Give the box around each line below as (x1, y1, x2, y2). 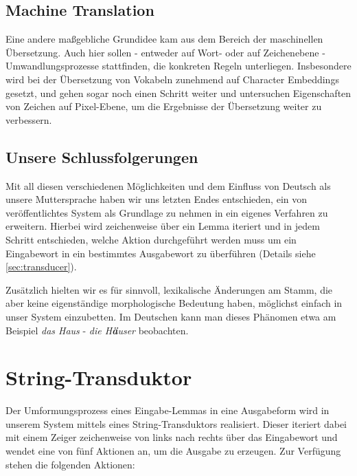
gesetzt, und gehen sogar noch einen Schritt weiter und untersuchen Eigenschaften (5, 85, 352, 100)
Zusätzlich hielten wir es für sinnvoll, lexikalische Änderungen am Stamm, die (5, 282, 333, 296)
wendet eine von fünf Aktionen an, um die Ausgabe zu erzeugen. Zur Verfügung (5, 444, 341, 457)
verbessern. (5, 112, 52, 127)
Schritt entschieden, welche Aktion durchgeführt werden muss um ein (5, 232, 297, 246)
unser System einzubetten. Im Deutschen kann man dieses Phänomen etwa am (5, 309, 336, 323)
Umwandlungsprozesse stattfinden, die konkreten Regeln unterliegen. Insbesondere (5, 58, 352, 73)
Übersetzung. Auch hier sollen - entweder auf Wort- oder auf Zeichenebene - (5, 45, 325, 59)
